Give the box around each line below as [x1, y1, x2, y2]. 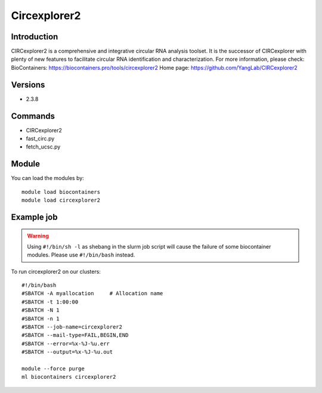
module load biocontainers [21, 188, 101, 195]
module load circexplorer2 [21, 197, 101, 204]
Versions [11, 79, 45, 89]
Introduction [11, 32, 58, 42]
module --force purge [21, 366, 85, 372]
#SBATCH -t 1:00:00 [21, 298, 79, 305]
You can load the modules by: [11, 175, 85, 182]
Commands [11, 111, 55, 121]
